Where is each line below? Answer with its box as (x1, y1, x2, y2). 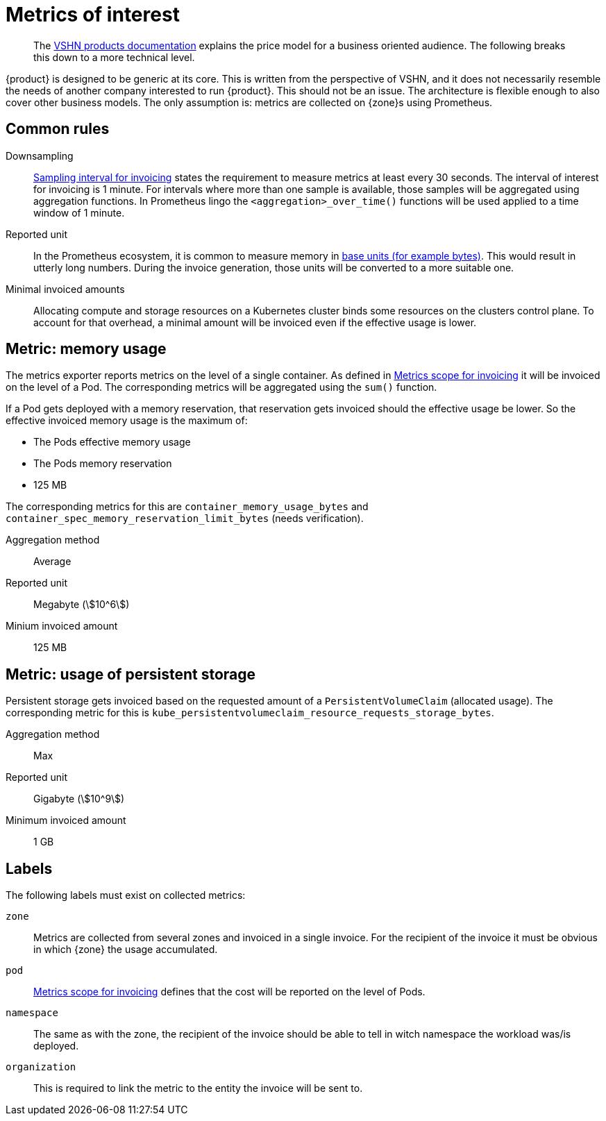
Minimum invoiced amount (6, 814, 126, 827)
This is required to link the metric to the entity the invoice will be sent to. (33, 1082, 363, 1095)
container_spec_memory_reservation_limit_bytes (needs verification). (6, 512, 364, 525)
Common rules (6, 120, 110, 138)
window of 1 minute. (33, 206, 125, 219)
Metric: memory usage (6, 340, 167, 358)
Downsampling (6, 149, 74, 162)
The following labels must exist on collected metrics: (6, 889, 246, 902)
